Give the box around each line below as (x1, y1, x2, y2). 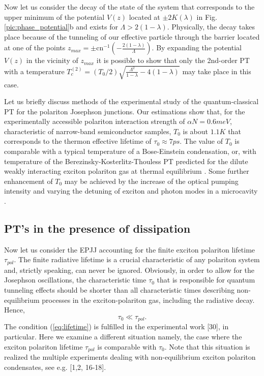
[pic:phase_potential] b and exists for (4, 21, 118, 32)
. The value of (180, 136, 223, 146)
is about (183, 126, 209, 136)
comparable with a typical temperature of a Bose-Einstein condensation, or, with (4, 146, 256, 156)
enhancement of (4, 175, 53, 186)
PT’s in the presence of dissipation (4, 221, 191, 236)
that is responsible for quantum (157, 274, 255, 285)
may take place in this (182, 66, 251, 76)
